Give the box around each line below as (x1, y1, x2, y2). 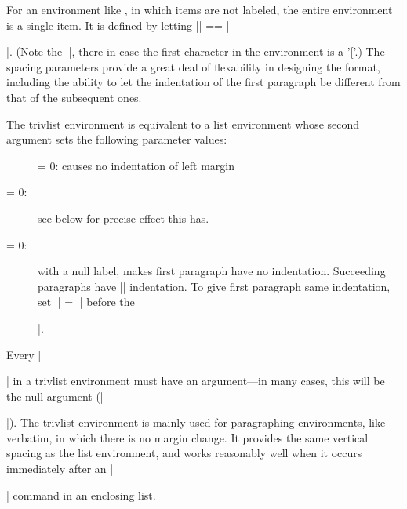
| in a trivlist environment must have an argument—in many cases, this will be (6, 373, 385, 389)
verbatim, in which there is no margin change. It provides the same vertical (6, 429, 369, 445)
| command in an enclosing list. (6, 486, 156, 503)
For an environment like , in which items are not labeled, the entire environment (6, 2, 393, 17)
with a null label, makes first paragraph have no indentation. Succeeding (38, 263, 386, 279)
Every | (6, 346, 42, 362)
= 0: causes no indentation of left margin (38, 157, 235, 173)
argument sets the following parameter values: (6, 131, 227, 147)
